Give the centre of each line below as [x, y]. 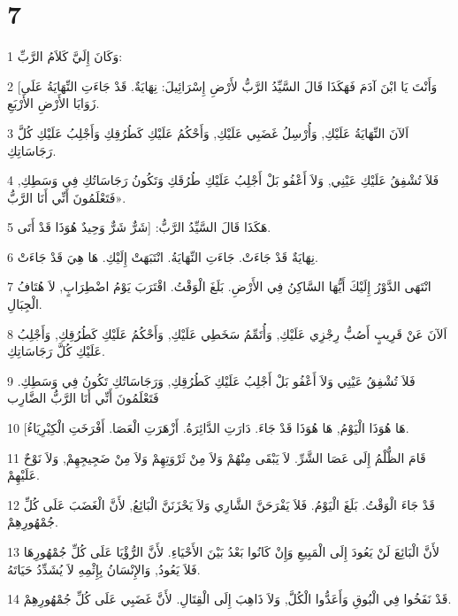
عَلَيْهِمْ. [23, 475]
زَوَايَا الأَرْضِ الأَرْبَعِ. [53, 103]
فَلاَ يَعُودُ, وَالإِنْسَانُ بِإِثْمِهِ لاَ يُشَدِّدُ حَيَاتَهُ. [104, 569]
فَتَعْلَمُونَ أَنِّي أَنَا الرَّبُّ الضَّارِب [83, 398]
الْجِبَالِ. [25, 304]
